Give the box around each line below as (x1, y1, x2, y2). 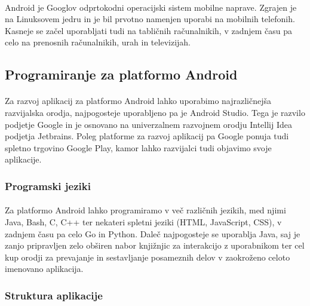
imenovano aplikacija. (5, 262, 84, 275)
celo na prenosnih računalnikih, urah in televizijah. (5, 36, 191, 48)
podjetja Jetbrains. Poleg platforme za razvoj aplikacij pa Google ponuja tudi (5, 130, 289, 142)
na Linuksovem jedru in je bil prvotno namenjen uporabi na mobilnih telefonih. (5, 13, 295, 25)
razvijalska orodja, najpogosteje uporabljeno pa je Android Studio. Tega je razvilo (5, 106, 305, 118)
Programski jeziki (5, 178, 91, 193)
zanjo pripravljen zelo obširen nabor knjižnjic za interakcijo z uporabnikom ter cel (5, 239, 305, 252)
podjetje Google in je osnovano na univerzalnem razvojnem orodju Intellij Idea (5, 118, 292, 130)
